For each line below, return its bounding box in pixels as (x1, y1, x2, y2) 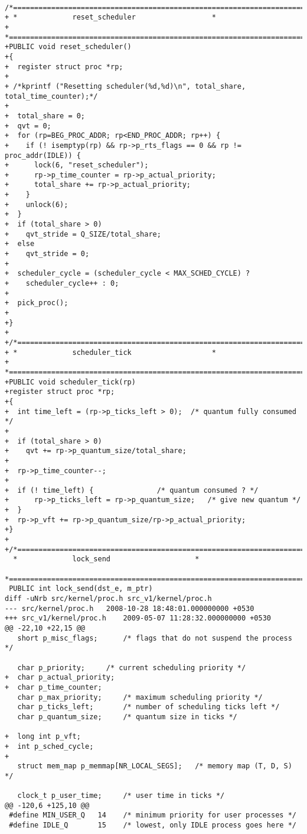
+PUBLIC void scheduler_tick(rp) (5, 377, 136, 386)
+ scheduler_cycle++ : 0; (5, 279, 119, 288)
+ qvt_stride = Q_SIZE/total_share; (5, 229, 161, 238)
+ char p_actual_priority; (5, 673, 115, 682)
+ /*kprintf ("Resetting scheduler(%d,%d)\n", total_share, (5, 82, 246, 90)
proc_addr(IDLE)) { (5, 151, 81, 160)
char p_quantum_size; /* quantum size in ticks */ (17, 712, 237, 721)
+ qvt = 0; (5, 121, 51, 130)
